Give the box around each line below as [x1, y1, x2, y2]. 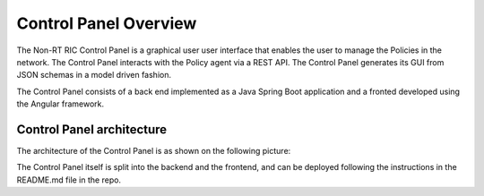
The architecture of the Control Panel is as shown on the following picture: [16, 146, 291, 157]
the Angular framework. [16, 98, 105, 109]
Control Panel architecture [16, 122, 168, 137]
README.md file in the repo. [16, 175, 121, 185]
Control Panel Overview [16, 13, 197, 33]
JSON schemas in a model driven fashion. [16, 70, 172, 81]
